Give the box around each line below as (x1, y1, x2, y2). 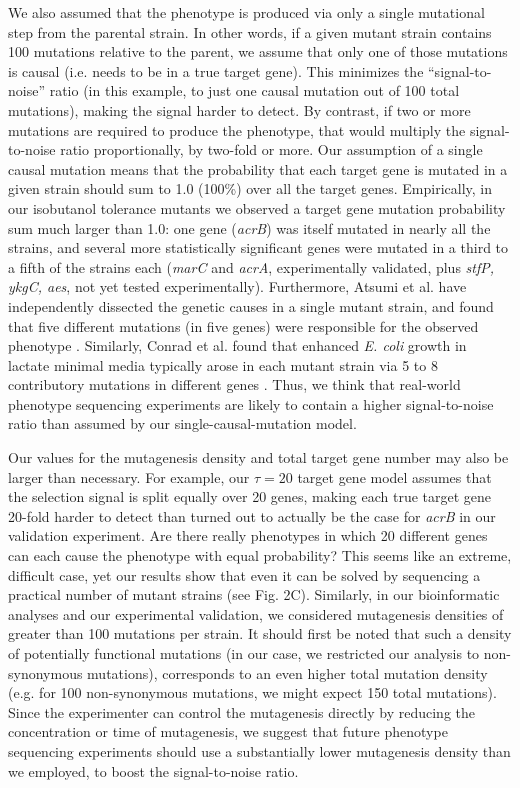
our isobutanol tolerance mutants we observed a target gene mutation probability (8, 197, 506, 218)
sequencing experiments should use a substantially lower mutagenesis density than (8, 740, 511, 761)
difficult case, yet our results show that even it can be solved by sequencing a (8, 564, 481, 585)
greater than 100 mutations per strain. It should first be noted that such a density (8, 623, 512, 644)
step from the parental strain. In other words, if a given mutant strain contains (8, 21, 492, 42)
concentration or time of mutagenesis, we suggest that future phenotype (8, 721, 448, 742)
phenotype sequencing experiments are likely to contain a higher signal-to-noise (8, 393, 494, 414)
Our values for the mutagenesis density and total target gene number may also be (8, 447, 509, 468)
